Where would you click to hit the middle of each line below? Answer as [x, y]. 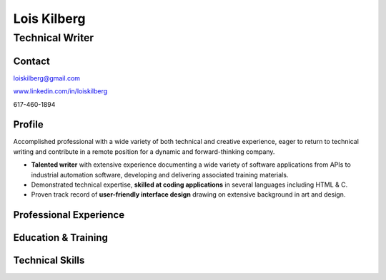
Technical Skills [49, 260]
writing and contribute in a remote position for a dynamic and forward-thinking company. [144, 151]
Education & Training [61, 238]
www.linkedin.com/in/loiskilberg [60, 91]
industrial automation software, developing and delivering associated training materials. [160, 175]
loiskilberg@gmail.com [47, 78]
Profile [28, 125]
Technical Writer [54, 38]
